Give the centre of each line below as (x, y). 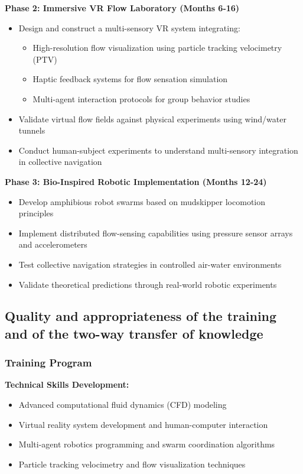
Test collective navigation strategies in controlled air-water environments (150, 264)
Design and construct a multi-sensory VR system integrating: (129, 27)
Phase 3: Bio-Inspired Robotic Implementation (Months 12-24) (136, 181)
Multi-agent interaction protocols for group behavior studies (141, 98)
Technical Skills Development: (67, 384)
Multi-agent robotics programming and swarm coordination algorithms (147, 444)
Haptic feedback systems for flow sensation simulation (130, 79)
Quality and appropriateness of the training (141, 316)
